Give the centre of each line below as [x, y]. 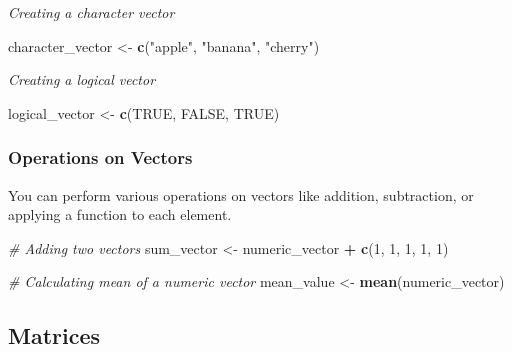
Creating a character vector [91, 12]
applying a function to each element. [120, 214]
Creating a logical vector [82, 79]
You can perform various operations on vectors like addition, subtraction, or [241, 194]
